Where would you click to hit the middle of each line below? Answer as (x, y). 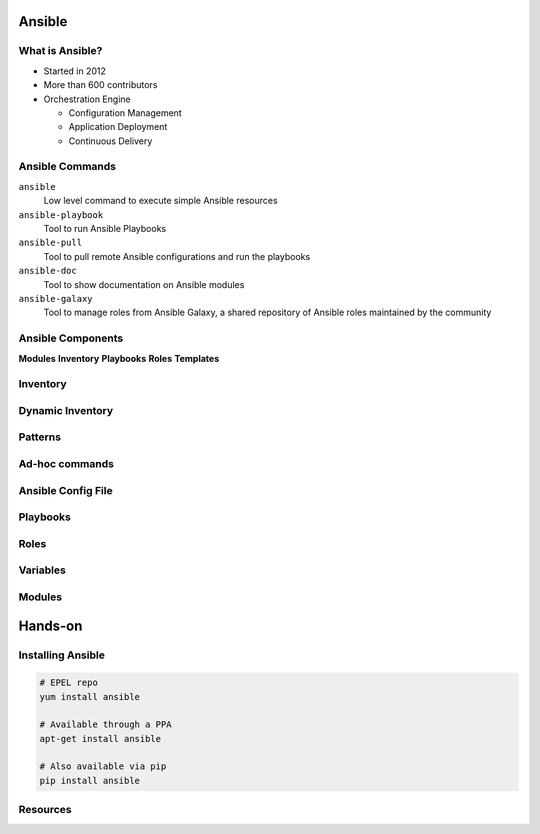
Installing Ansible (61, 655)
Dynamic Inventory (66, 410)
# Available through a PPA (105, 724)
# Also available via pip (103, 766)
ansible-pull (50, 243)
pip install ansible (89, 780)
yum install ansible (89, 696)
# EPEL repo (69, 683)
